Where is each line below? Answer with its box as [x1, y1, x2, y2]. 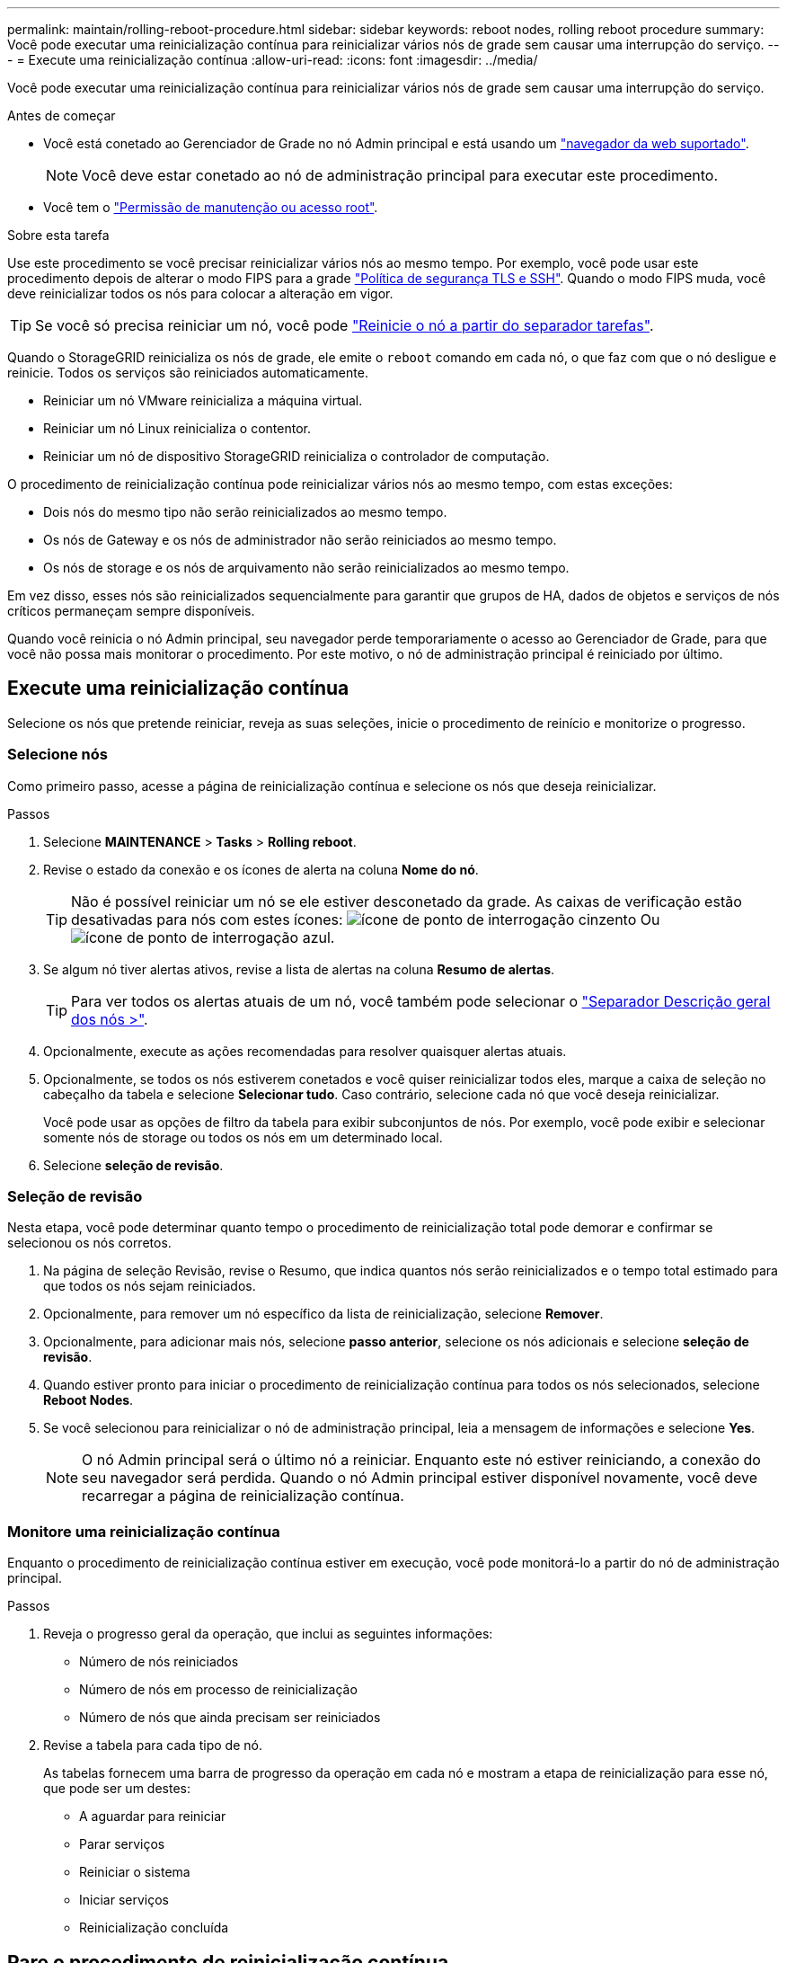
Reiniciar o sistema [79, 1864, 190, 1880]
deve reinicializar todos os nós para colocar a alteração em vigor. [7, 286, 393, 301]
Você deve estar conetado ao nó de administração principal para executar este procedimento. [82, 166, 718, 184]
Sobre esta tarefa [7, 227, 110, 243]
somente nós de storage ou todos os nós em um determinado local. [43, 1129, 443, 1145]
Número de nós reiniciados [79, 1654, 239, 1670]
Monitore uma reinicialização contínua [7, 1522, 280, 1541]
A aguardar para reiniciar [79, 1808, 226, 1825]
